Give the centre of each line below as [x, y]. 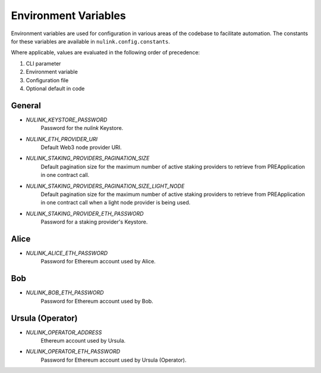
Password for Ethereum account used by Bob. [97, 301]
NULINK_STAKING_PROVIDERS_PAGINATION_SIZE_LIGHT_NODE [105, 186]
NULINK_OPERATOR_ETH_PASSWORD [73, 352]
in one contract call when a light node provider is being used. [116, 203]
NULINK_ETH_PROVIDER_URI [62, 139]
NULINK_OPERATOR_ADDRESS [64, 332]
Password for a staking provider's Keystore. [94, 222]
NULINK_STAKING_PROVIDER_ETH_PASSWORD [85, 213]
